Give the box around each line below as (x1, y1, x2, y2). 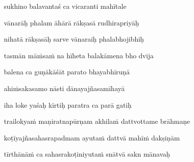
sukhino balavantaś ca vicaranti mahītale (4, 1, 126, 11)
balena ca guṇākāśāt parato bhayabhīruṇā (4, 67, 130, 77)
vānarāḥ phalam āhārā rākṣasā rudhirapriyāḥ (4, 17, 139, 27)
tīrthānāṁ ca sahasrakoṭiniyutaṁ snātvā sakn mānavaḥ (4, 149, 170, 159)
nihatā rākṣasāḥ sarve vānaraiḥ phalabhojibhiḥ (4, 34, 144, 44)
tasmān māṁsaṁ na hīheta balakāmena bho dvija (4, 50, 154, 60)
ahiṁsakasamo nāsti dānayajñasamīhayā (4, 83, 125, 93)
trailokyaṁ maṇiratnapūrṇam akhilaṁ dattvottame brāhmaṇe (4, 116, 190, 126)
